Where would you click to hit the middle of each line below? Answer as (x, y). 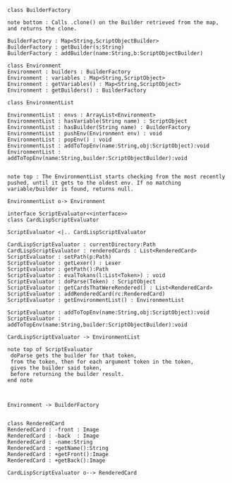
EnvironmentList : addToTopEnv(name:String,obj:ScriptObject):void (109, 146)
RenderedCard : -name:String (50, 442)
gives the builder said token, (56, 368)
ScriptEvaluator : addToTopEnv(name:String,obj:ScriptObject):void (109, 312)
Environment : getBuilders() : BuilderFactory (77, 90)
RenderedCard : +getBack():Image (56, 460)
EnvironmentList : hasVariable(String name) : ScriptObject (98, 121)
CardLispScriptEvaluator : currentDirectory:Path (82, 245)
